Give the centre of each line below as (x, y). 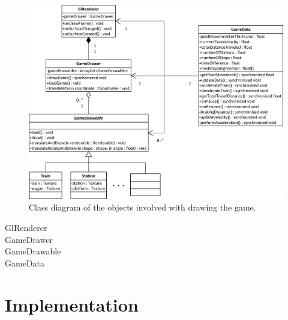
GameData (25, 263)
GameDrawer (29, 239)
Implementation (72, 304)
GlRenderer (26, 228)
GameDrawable (33, 251)
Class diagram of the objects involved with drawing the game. (142, 207)
